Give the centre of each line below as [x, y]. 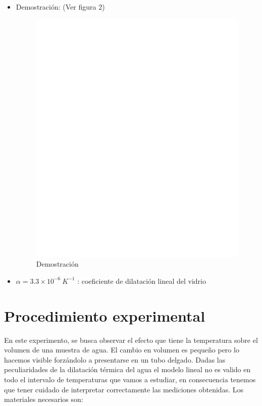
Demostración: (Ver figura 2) [60, 7]
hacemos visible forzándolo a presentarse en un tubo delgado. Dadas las [115, 359]
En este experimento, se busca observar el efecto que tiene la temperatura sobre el [131, 340]
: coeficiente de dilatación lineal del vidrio [142, 281]
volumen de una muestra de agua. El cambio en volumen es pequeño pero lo [122, 350]
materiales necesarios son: [44, 399]
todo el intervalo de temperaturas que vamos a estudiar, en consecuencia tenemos [130, 379]
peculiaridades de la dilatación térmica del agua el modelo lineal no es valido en [127, 369]
